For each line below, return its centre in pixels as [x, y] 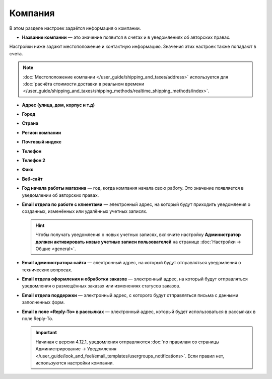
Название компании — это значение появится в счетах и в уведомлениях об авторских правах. [126, 37]
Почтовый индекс [42, 142]
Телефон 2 [33, 161]
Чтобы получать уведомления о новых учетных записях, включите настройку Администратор [138, 235]
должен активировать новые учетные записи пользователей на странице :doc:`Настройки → [138, 242]
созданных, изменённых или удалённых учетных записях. [85, 211]
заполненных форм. [43, 302]
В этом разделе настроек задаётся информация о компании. [75, 28]
